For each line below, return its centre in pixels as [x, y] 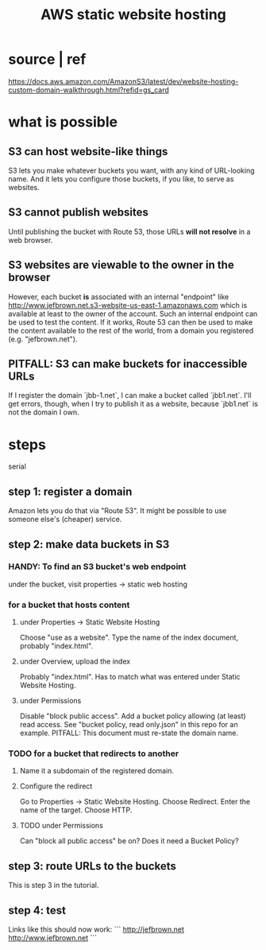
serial [17, 466]
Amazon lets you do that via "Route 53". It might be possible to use [118, 511]
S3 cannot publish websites [78, 212]
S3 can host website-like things [88, 152]
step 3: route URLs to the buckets [93, 866]
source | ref [47, 59]
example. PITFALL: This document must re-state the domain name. [129, 733]
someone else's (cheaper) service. [65, 520]
